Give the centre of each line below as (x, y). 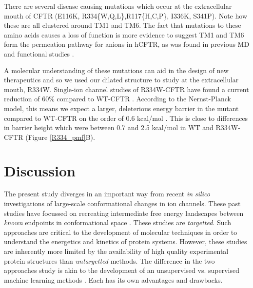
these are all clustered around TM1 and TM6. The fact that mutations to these (123, 25)
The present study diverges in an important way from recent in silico (107, 194)
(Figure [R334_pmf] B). (60, 137)
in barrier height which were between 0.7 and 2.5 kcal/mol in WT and (109, 127)
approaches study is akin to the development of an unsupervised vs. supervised (122, 270)
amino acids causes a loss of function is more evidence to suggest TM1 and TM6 (124, 34)
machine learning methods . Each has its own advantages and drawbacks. (113, 279)
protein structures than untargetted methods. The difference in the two (109, 260)
